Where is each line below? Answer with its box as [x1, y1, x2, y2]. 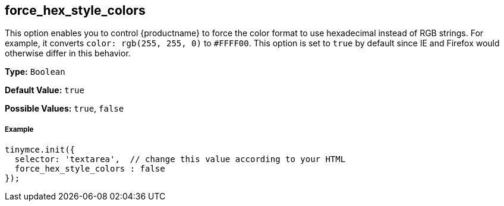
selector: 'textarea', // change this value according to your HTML [14, 154, 346, 164]
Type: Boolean [5, 66, 65, 77]
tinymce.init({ [5, 145, 75, 155]
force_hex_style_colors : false [14, 164, 165, 174]
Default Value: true [5, 85, 84, 96]
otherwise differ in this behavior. [5, 48, 131, 59]
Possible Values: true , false [5, 103, 124, 114]
